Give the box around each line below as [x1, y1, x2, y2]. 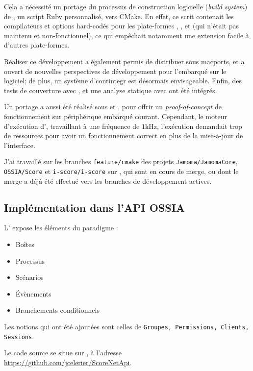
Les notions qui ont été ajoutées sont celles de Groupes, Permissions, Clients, [4, 321, 249, 331]
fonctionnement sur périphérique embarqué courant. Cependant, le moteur [4, 111, 227, 121]
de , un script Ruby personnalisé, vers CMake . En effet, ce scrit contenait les [4, 11, 234, 21]
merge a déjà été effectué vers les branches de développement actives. [4, 175, 212, 186]
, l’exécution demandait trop [156, 121, 242, 131]
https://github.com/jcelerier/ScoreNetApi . [4, 357, 132, 367]
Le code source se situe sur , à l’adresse [4, 347, 122, 358]
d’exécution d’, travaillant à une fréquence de [4, 121, 140, 131]
